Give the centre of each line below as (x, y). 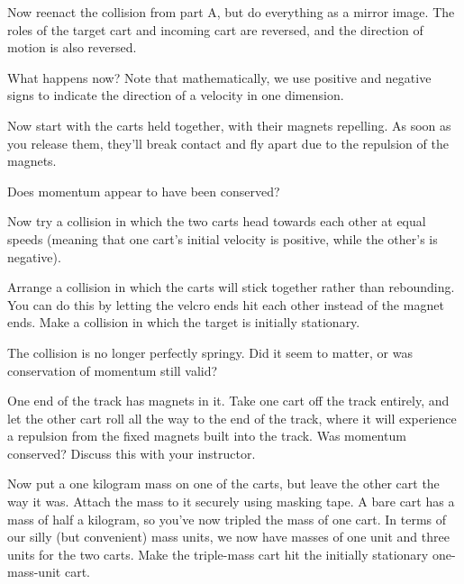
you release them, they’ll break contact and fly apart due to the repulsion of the (228, 143)
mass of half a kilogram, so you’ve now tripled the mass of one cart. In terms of (227, 519)
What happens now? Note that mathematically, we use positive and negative (219, 77)
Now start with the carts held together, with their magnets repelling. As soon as (229, 125)
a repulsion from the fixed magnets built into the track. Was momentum (207, 436)
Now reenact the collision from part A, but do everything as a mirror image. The (231, 12)
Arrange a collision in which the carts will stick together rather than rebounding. (231, 287)
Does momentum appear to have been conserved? (144, 191)
